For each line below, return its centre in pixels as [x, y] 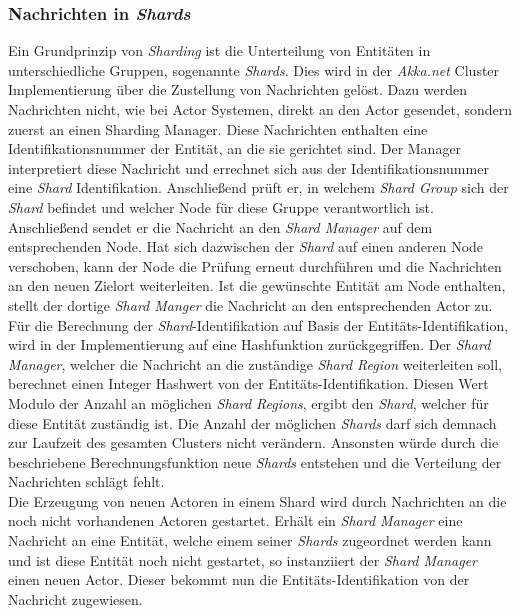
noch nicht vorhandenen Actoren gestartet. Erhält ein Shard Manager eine [235, 520]
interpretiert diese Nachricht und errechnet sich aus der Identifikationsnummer [248, 167]
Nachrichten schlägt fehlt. [86, 481]
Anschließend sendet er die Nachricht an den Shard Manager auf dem [220, 226]
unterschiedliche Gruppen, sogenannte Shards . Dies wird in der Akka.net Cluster [254, 69]
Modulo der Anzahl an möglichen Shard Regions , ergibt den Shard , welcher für [248, 402]
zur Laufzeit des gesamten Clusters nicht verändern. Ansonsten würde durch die [253, 442]
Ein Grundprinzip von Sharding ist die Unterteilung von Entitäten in [219, 50]
